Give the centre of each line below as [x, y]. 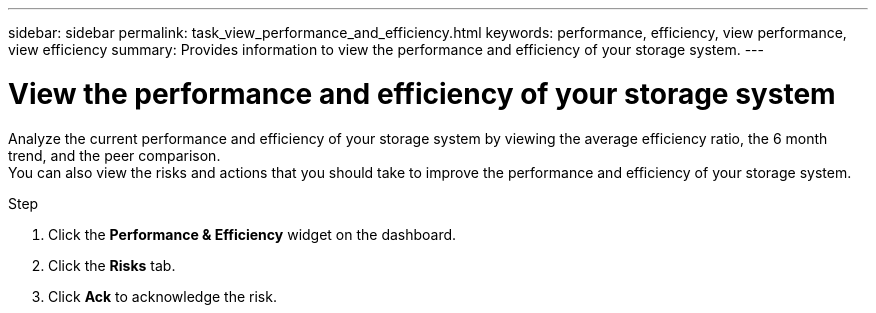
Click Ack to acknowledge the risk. [162, 296]
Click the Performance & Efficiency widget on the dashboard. [252, 234]
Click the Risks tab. [112, 265]
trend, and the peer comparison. [114, 155]
